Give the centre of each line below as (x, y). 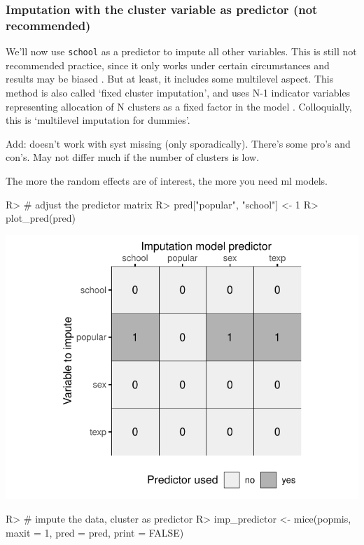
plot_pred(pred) (41, 218)
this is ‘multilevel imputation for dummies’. (98, 120)
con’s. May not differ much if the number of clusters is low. (133, 157)
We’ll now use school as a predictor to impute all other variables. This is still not (181, 51)
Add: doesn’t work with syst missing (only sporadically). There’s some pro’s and (178, 143)
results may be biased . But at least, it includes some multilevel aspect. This (170, 79)
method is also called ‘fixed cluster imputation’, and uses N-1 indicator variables (178, 92)
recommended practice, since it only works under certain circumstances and (168, 65)
